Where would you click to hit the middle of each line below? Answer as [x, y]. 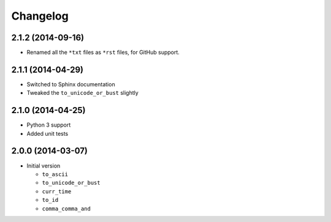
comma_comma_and [67, 209]
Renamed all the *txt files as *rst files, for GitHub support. [103, 53]
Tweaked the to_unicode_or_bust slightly [83, 93]
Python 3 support [49, 125]
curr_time [57, 191]
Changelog [40, 16]
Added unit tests [48, 133]
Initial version [44, 166]
